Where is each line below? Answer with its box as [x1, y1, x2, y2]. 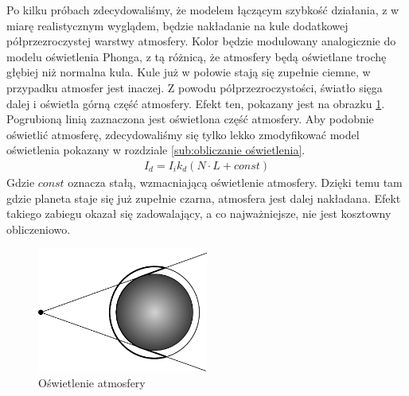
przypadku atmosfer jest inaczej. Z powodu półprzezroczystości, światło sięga [6, 79, 383, 95]
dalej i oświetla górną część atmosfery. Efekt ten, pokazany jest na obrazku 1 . [6, 95, 385, 111]
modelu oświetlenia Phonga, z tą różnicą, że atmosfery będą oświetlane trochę [6, 48, 387, 64]
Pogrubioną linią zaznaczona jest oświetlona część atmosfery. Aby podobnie [6, 111, 374, 127]
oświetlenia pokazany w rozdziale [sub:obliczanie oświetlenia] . [6, 142, 306, 158]
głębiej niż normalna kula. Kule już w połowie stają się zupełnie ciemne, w [6, 64, 371, 80]
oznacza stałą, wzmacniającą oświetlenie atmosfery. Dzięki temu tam [68, 173, 403, 190]
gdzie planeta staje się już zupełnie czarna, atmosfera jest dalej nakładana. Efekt [6, 189, 401, 206]
